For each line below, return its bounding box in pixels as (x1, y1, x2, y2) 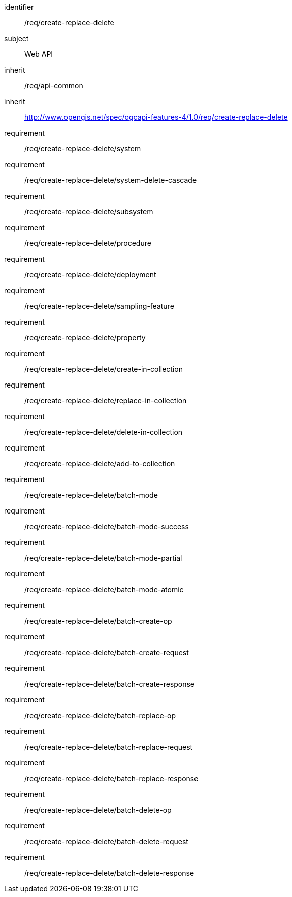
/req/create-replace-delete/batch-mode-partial (24, 554, 182, 562)
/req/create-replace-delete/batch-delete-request (24, 837, 188, 846)
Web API (24, 50, 53, 58)
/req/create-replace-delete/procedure (24, 239, 151, 247)
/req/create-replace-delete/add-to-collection (24, 459, 175, 468)
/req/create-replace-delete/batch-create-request (24, 648, 189, 657)
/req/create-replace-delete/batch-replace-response (24, 774, 199, 783)
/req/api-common (24, 81, 83, 90)
